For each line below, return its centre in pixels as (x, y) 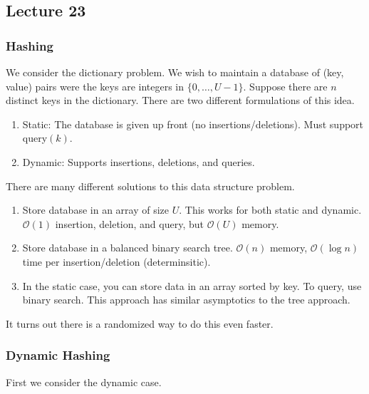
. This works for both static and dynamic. (270, 210)
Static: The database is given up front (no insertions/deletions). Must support (193, 124)
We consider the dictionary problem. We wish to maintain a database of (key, (175, 72)
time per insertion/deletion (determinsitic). (116, 261)
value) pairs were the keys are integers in (95, 86)
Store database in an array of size (96, 210)
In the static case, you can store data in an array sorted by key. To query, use (192, 285)
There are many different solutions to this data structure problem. (150, 186)
